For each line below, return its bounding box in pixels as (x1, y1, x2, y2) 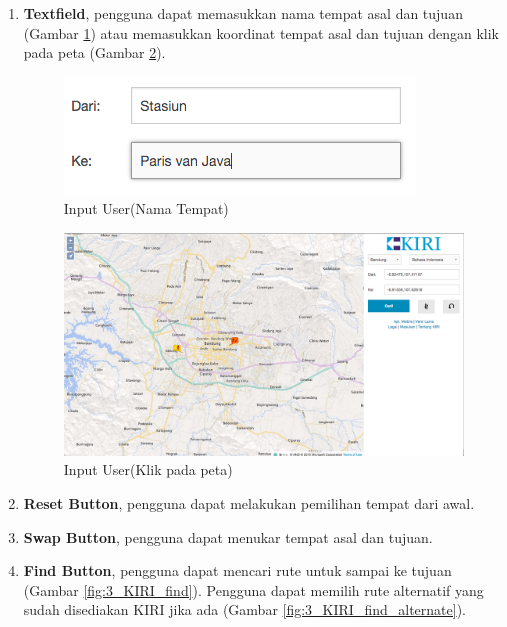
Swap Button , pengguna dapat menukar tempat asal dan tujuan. (23, 526, 433, 547)
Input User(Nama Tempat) (63, 198, 229, 219)
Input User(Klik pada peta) (63, 459, 233, 480)
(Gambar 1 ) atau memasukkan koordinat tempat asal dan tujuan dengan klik (23, 22, 500, 43)
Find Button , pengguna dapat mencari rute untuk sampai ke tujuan (23, 560, 452, 581)
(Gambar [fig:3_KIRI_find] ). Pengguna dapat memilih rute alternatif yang (23, 579, 484, 600)
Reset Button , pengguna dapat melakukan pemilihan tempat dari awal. (23, 492, 475, 513)
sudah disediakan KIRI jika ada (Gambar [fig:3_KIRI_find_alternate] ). (23, 599, 466, 620)
